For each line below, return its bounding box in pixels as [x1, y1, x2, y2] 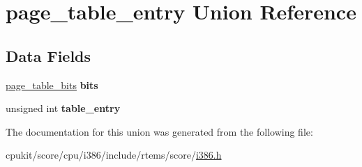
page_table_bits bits [6, 77, 98, 92]
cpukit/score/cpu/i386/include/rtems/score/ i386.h [6, 148, 222, 162]
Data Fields [6, 45, 91, 66]
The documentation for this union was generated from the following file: [6, 124, 313, 138]
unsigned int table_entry [6, 101, 121, 116]
